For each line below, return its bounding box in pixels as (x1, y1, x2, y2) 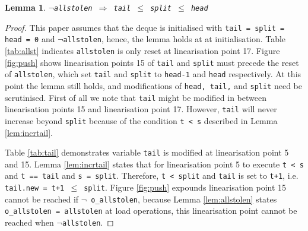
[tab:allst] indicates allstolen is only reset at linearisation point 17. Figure (5, 44, 280, 56)
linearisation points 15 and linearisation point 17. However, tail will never (5, 103, 277, 115)
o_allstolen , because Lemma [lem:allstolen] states (91, 192, 277, 205)
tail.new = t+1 (5, 184, 65, 193)
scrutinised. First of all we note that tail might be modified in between (5, 91, 266, 103)
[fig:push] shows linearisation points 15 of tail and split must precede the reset (5, 56, 299, 68)
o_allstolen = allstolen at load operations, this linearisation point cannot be (5, 204, 297, 217)
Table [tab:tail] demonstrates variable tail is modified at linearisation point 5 (5, 146, 289, 159)
